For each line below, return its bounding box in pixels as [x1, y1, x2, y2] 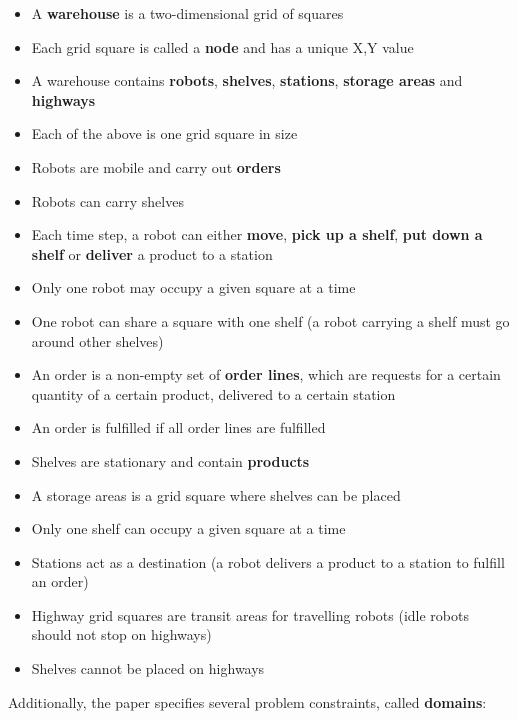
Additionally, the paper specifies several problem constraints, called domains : [8, 691, 487, 712]
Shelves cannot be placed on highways [31, 658, 265, 679]
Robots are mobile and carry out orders [31, 156, 281, 177]
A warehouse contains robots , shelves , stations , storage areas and [31, 70, 463, 91]
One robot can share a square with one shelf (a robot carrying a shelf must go [31, 310, 510, 331]
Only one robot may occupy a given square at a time [31, 277, 356, 298]
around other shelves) [31, 330, 164, 351]
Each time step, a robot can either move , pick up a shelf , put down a [31, 224, 483, 245]
